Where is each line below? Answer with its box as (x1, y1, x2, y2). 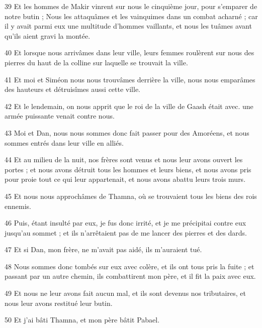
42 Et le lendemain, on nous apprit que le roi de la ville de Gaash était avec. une (5, 100, 253, 111)
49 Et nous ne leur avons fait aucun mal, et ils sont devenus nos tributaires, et (5, 288, 246, 298)
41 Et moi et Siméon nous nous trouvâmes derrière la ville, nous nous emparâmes (5, 74, 255, 84)
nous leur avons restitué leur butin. (5, 297, 113, 308)
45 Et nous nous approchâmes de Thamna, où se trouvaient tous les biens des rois (5, 190, 257, 201)
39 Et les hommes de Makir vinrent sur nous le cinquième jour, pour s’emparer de (5, 1, 257, 11)
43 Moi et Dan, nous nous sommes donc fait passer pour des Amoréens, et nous (5, 127, 249, 138)
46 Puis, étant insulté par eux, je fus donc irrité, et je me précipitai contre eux (5, 217, 246, 228)
